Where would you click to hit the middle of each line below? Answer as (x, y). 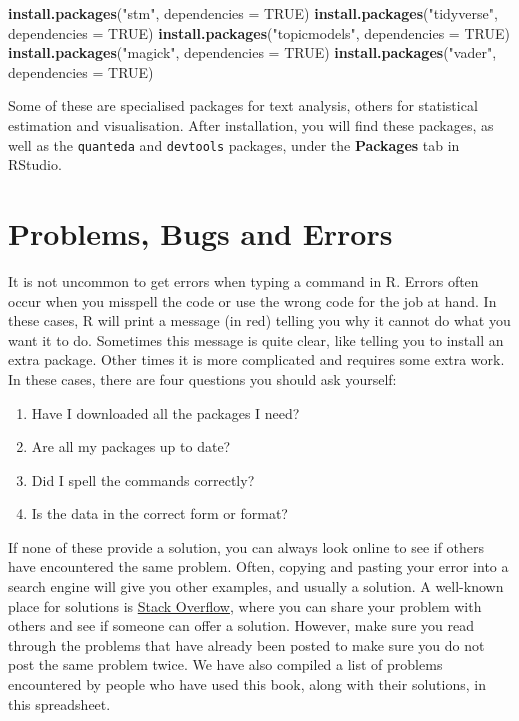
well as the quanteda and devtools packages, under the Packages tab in (234, 144)
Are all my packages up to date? (131, 446)
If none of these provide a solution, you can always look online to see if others (246, 546)
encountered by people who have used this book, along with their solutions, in (247, 684)
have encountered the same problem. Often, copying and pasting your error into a (258, 566)
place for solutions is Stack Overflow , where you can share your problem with (245, 605)
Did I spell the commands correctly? (143, 479)
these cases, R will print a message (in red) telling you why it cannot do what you (259, 320)
